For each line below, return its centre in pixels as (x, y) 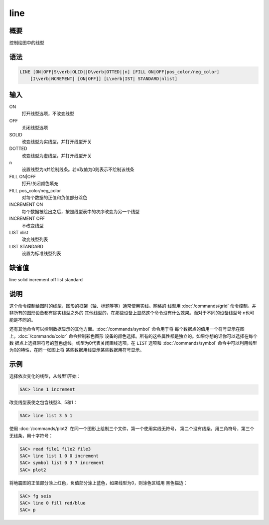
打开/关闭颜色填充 (40, 184)
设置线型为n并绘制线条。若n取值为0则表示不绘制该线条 (78, 169)
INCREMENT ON (26, 204)
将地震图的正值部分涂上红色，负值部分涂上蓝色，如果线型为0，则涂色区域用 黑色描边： (98, 483)
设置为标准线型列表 (41, 254)
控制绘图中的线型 (27, 43)
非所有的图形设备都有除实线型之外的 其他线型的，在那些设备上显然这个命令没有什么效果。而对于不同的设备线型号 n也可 (132, 313)
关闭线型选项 (35, 128)
